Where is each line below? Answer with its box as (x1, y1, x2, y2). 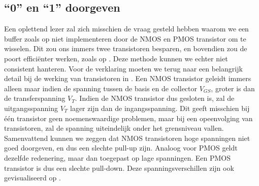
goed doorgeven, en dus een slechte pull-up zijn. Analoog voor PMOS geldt (4, 142, 238, 153)
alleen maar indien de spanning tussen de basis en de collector (4, 83, 198, 93)
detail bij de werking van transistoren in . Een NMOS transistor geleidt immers (4, 73, 251, 84)
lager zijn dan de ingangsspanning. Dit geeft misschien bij (70, 102, 250, 113)
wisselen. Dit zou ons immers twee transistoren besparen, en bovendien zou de (4, 43, 247, 54)
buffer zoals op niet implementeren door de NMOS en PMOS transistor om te (4, 33, 246, 44)
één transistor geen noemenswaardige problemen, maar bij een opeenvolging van (4, 113, 253, 123)
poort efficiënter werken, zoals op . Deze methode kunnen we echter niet (4, 53, 228, 63)
